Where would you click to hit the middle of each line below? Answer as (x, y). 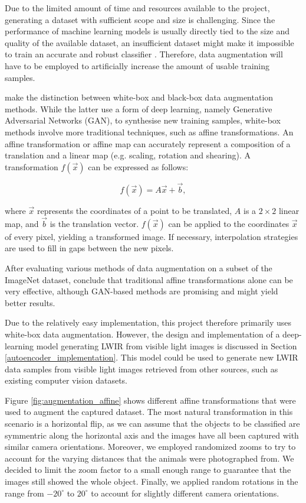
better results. (30, 302)
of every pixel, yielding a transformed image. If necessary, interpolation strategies (152, 236)
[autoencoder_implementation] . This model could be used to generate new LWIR (152, 357)
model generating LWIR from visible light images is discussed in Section (167, 345)
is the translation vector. (94, 223)
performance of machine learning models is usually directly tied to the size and (147, 31)
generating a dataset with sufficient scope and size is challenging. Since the (140, 19)
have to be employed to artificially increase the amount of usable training (137, 65)
